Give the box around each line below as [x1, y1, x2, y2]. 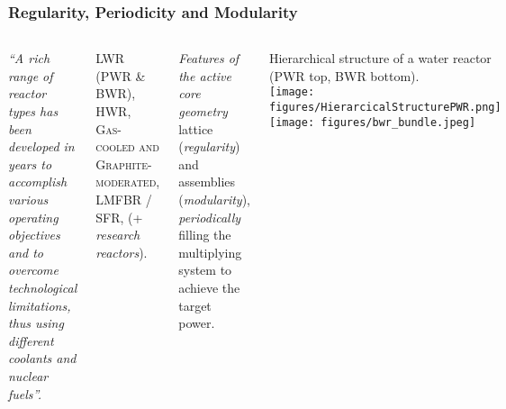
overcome [8, 260, 59, 279]
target [178, 295, 212, 314]
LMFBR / [95, 189, 152, 208]
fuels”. [8, 384, 41, 403]
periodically [178, 207, 241, 226]
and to [8, 242, 43, 261]
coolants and [8, 349, 77, 368]
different [8, 331, 54, 350]
